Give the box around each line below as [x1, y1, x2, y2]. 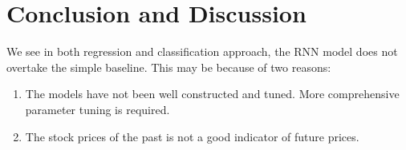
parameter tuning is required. [25, 101, 170, 117]
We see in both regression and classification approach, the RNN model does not [6, 43, 398, 60]
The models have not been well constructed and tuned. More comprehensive [25, 85, 400, 102]
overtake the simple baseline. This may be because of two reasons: [6, 58, 331, 75]
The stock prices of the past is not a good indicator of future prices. [25, 128, 359, 144]
